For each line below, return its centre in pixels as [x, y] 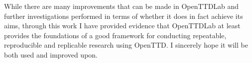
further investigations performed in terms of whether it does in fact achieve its [124, 16]
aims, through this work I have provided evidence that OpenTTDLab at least [122, 26]
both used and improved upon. [51, 54]
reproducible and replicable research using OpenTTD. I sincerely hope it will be [126, 45]
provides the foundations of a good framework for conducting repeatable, [115, 35]
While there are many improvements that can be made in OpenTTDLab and [122, 6]
